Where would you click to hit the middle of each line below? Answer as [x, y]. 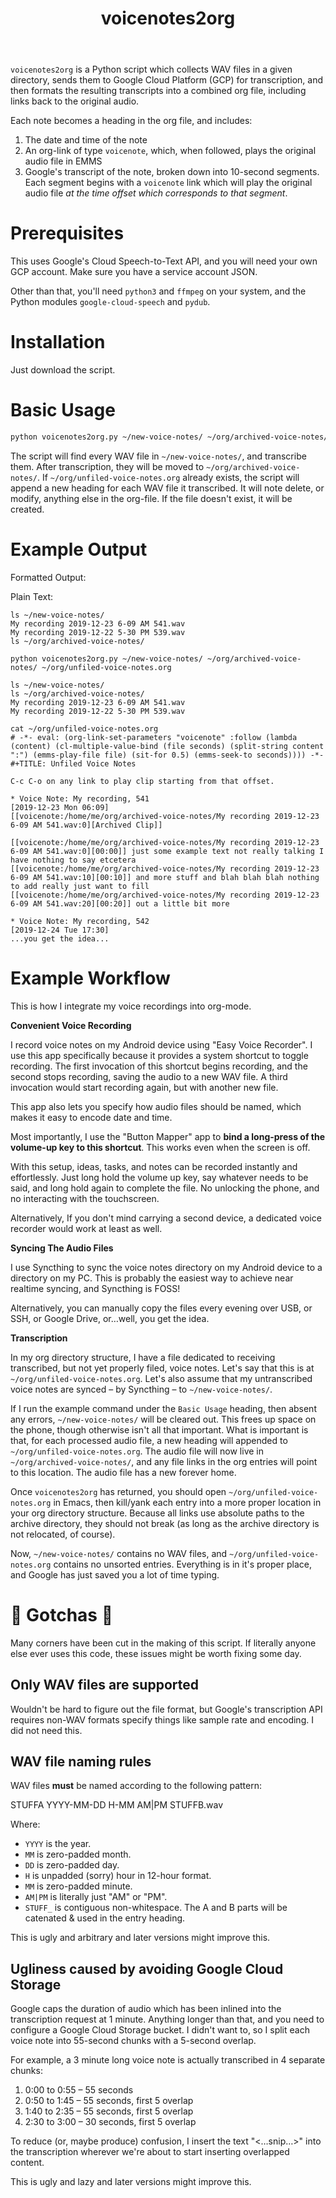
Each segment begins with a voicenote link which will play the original [168, 183]
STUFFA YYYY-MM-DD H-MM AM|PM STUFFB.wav [117, 1805]
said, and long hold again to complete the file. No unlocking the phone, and [165, 1188]
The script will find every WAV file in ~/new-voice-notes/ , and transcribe [158, 456]
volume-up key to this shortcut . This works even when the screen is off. [160, 1147]
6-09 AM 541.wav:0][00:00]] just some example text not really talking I [167, 851]
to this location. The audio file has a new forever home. [123, 1472]
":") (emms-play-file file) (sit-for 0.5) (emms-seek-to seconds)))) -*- [167, 755]
